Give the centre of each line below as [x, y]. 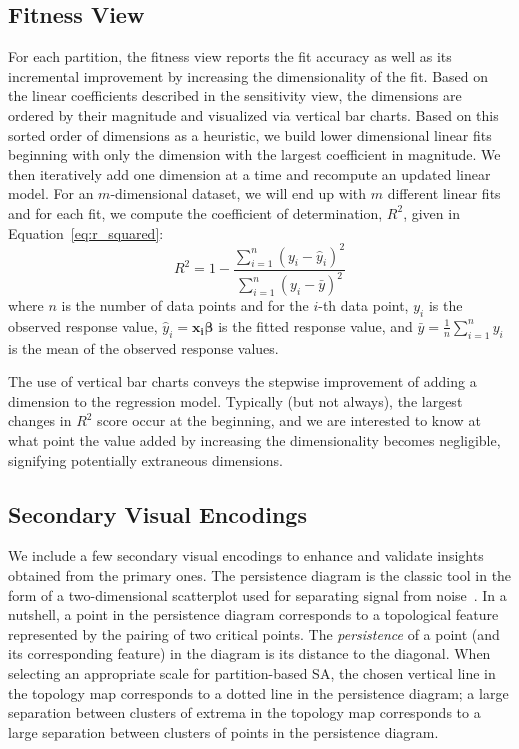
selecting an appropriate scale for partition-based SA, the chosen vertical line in [252, 672]
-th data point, [363, 305]
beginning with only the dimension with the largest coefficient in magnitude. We [254, 154]
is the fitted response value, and [315, 325]
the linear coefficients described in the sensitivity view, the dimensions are [235, 95]
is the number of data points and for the [185, 305]
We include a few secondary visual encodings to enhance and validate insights [246, 555]
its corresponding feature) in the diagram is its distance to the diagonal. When [249, 653]
